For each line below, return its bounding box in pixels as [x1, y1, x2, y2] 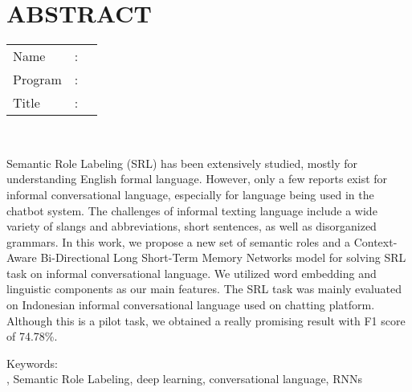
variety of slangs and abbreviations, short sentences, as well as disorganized [6, 218, 377, 235]
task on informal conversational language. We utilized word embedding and [6, 264, 377, 281]
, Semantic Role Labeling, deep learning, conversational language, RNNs [6, 370, 362, 387]
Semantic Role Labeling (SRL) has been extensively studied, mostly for [6, 154, 358, 171]
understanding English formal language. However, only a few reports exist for [6, 170, 388, 187]
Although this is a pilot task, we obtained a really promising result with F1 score [6, 312, 406, 329]
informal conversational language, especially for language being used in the [6, 186, 374, 202]
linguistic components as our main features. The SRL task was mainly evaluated [6, 280, 402, 297]
